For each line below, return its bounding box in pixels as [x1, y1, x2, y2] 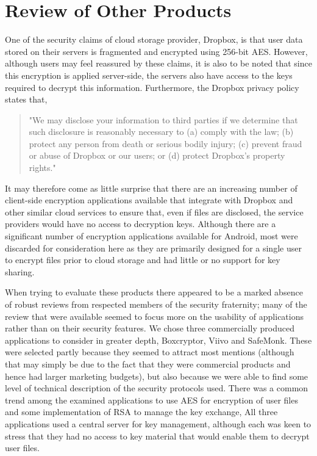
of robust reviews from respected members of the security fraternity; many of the [5, 298, 307, 310]
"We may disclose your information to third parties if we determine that [29, 113, 298, 126]
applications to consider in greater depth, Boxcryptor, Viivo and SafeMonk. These [5, 333, 312, 346]
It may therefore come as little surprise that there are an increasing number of [5, 181, 297, 194]
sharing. [5, 265, 35, 278]
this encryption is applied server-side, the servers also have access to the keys [5, 68, 293, 81]
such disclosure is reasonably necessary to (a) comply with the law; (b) [29, 125, 294, 138]
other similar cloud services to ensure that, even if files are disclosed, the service [5, 205, 304, 218]
